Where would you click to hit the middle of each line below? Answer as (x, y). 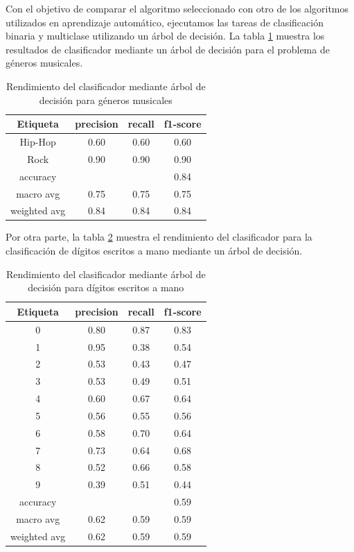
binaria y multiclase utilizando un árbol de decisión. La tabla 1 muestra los (165, 36)
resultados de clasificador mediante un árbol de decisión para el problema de (168, 49)
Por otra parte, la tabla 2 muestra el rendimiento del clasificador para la (159, 237)
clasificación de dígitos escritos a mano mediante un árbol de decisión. (154, 251)
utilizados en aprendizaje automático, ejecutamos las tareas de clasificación (165, 22)
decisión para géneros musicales (106, 100)
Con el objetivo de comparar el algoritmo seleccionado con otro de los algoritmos (177, 8)
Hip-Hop (38, 141)
